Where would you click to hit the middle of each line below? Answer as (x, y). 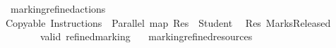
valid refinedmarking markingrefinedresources (146, 36)
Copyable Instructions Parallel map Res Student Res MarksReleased (168, 22)
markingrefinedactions (58, 8)
